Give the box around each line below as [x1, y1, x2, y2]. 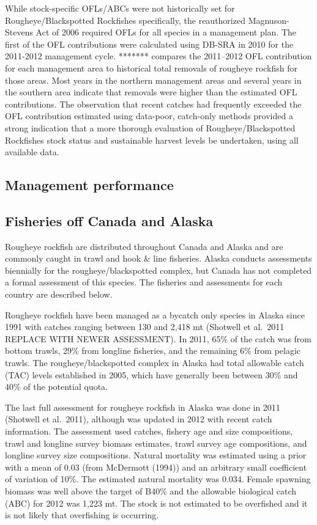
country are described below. [5, 288, 113, 301]
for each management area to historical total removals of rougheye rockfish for [5, 61, 298, 74]
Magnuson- [248, 13, 289, 26]
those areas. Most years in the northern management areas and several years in [5, 73, 302, 86]
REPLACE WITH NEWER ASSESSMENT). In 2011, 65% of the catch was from [5, 332, 312, 345]
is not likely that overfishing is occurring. [5, 508, 159, 521]
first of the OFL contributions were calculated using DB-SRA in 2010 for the [5, 37, 294, 50]
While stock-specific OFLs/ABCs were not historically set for [5, 2, 235, 14]
